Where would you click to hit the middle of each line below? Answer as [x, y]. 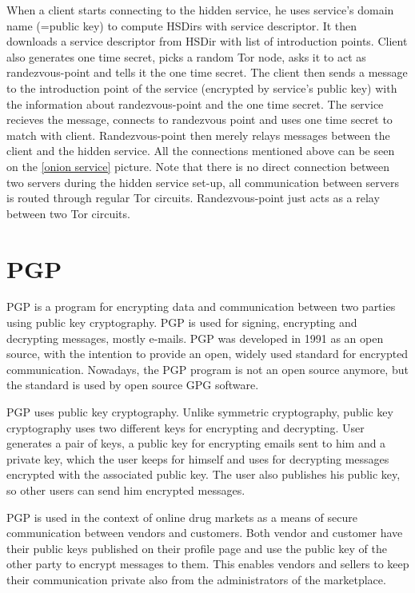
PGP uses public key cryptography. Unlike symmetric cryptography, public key [200, 412]
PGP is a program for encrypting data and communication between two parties [201, 306]
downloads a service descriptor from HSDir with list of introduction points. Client [207, 41]
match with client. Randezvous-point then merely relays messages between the [198, 135]
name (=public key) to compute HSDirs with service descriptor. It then [182, 25]
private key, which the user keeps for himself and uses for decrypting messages [198, 458]
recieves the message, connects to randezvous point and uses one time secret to [200, 119]
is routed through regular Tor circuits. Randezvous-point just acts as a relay [193, 198]
